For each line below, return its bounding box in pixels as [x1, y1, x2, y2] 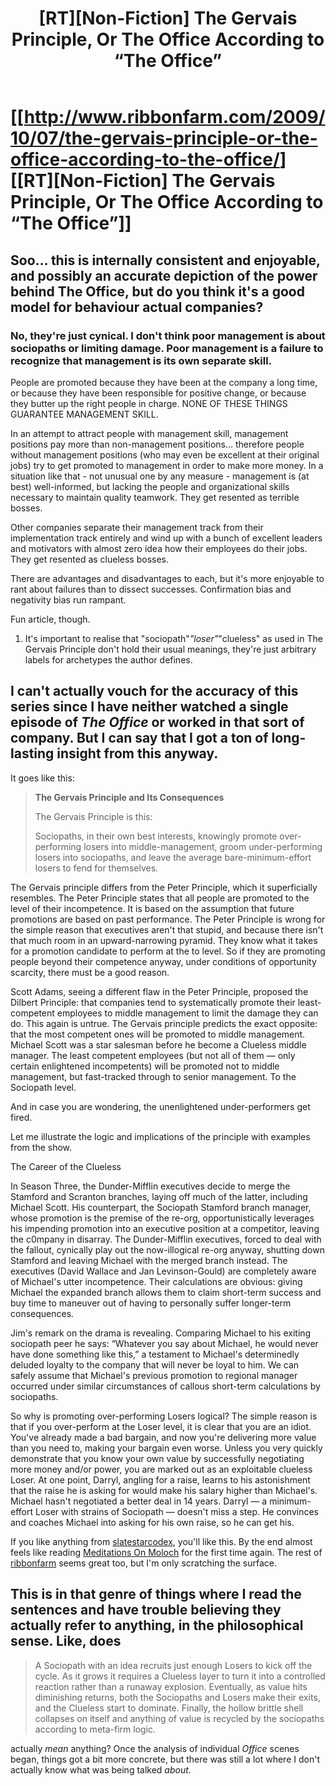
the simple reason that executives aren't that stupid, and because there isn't [10, 923, 324, 936]
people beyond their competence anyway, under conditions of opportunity [10, 955, 317, 967]
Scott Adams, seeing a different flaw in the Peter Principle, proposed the [10, 985, 309, 997]
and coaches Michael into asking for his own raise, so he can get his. [10, 1516, 295, 1528]
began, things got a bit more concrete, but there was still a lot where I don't [10, 1753, 320, 1765]
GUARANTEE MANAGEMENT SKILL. [10, 408, 159, 420]
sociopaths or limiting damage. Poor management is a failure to [10, 341, 324, 355]
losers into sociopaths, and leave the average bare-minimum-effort [34, 851, 312, 863]
